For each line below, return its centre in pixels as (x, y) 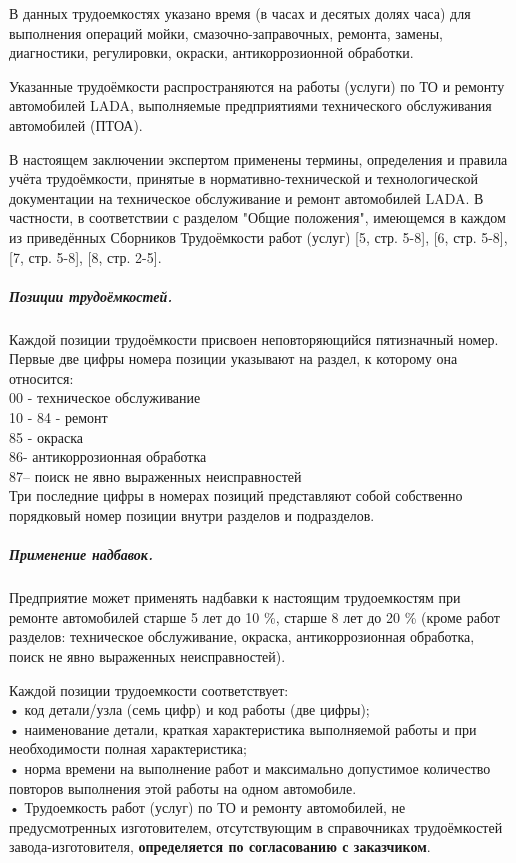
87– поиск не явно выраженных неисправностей (155, 475)
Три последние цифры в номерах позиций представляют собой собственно (236, 495)
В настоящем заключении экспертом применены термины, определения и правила (258, 158)
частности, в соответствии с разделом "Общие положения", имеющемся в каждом (257, 217)
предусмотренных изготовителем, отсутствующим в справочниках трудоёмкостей (256, 826)
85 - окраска (46, 436)
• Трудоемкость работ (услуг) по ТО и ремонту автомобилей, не (207, 807)
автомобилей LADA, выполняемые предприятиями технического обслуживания (250, 105)
